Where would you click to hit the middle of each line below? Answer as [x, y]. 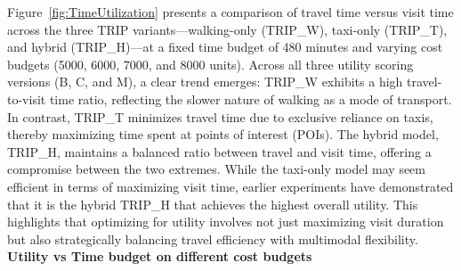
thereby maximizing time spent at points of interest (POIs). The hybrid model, [223, 134]
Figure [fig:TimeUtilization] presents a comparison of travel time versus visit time [230, 12]
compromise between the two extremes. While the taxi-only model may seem [216, 169]
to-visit [27, 99]
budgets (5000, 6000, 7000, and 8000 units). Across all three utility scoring [210, 64]
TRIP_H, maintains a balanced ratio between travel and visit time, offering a [219, 151]
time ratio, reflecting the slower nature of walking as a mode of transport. [251, 99]
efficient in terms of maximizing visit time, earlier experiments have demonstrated [230, 186]
